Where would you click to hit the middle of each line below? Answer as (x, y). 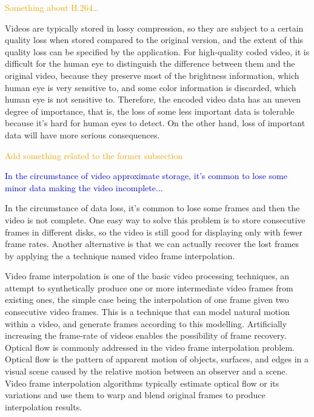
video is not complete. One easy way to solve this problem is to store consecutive (155, 219)
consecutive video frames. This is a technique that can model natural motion (147, 312)
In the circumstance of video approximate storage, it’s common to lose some (146, 176)
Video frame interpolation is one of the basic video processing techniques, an (147, 276)
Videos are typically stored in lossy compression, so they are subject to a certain (154, 28)
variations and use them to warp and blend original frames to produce (135, 395)
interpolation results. (44, 406)
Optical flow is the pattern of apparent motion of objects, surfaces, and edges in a (157, 359)
